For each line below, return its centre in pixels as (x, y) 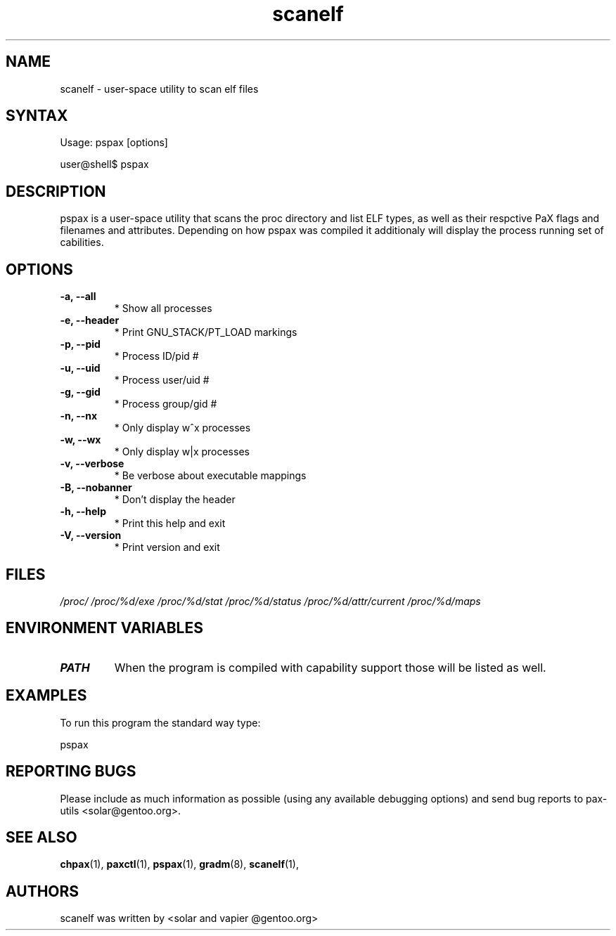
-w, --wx (81, 440)
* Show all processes (163, 308)
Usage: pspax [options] (114, 143)
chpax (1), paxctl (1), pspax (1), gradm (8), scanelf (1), (179, 864)
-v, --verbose (92, 464)
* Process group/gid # (166, 404)
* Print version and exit (167, 547)
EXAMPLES (46, 696)
